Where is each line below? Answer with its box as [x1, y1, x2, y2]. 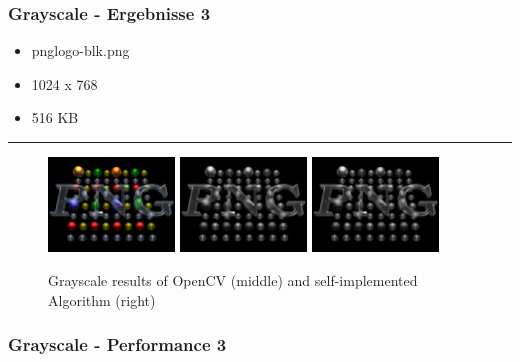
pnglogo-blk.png [31, 40, 130, 61]
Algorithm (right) [48, 289, 156, 310]
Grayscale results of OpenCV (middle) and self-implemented [48, 269, 418, 290]
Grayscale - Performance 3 [8, 332, 227, 357]
